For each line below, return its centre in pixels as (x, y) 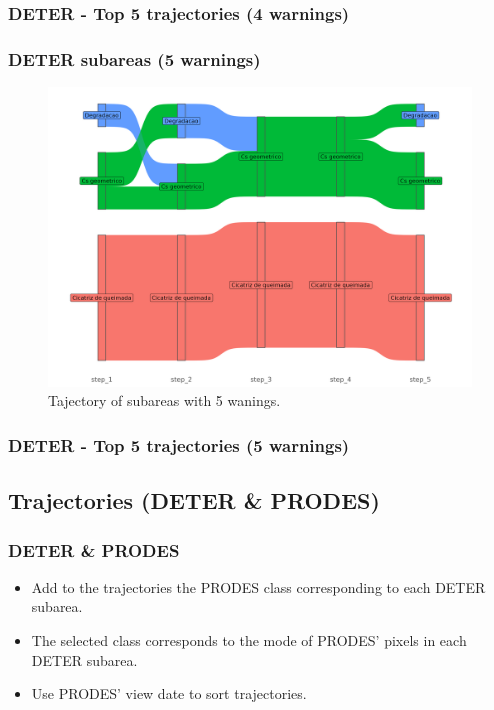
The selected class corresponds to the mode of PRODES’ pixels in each (249, 640)
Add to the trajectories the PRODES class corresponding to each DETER (258, 586)
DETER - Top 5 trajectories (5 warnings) (179, 444)
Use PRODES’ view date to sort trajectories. (169, 693)
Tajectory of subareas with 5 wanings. (164, 400)
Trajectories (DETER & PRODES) (194, 500)
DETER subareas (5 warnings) (134, 58)
